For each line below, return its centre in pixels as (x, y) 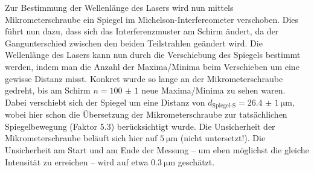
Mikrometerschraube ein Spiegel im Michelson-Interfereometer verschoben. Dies (152, 19)
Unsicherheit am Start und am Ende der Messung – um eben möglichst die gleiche (157, 149)
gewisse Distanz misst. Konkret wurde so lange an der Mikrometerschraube (144, 78)
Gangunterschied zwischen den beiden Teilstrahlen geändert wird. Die (134, 43)
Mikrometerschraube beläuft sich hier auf (81, 138)
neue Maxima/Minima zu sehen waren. (213, 90)
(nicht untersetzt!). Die (223, 138)
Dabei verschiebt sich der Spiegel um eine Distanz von (105, 102)
